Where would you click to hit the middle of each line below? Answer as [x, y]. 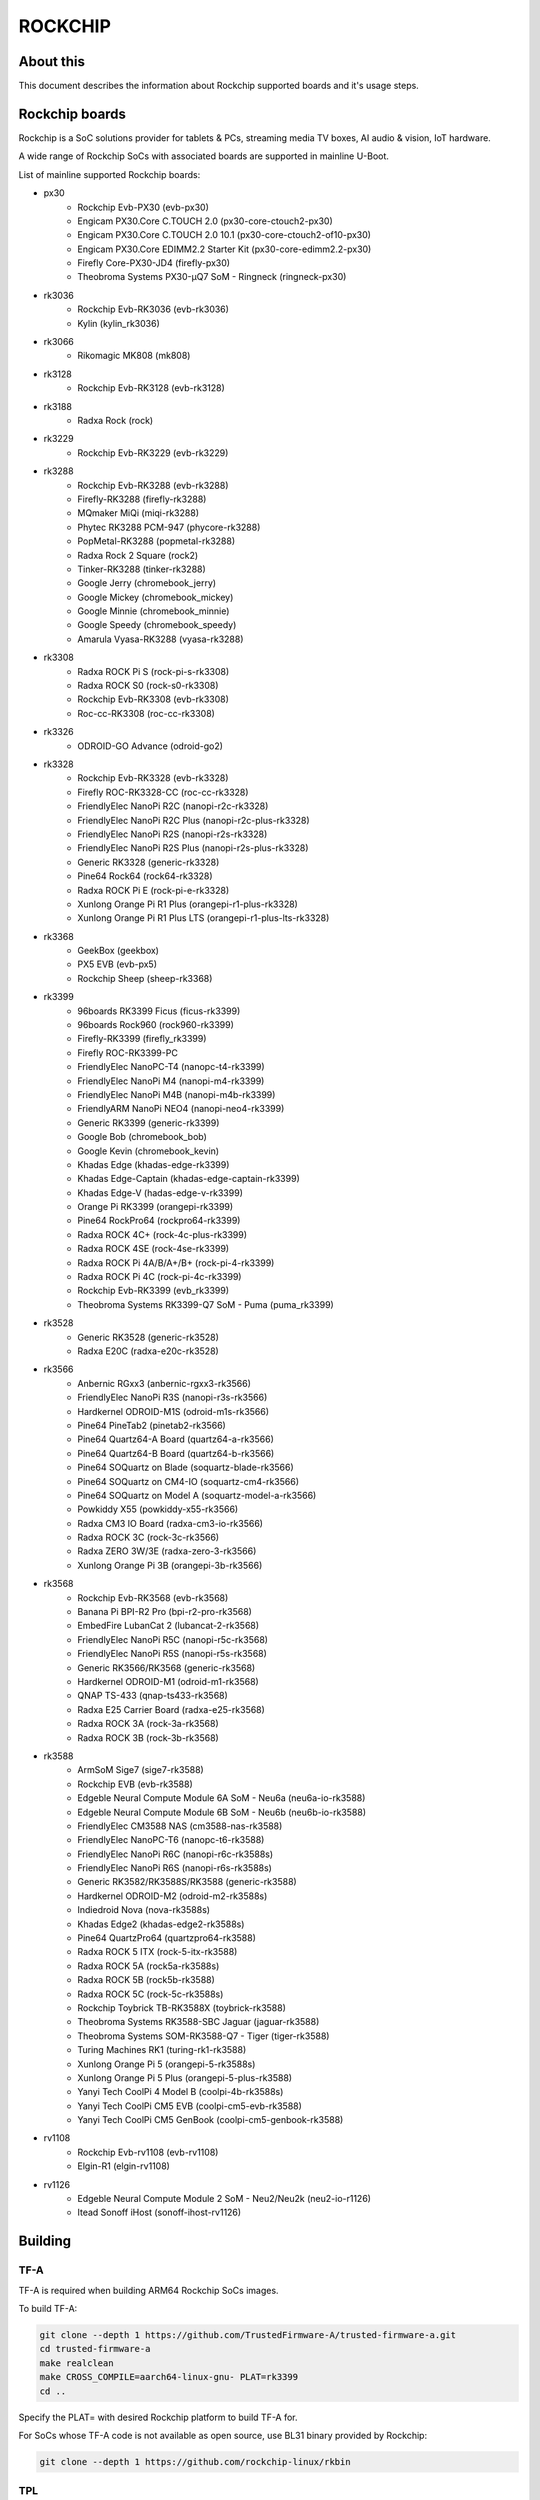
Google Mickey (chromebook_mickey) [155, 597]
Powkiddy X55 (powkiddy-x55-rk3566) [158, 1509]
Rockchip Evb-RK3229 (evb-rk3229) [153, 452]
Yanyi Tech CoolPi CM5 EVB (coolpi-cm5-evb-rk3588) [189, 2106]
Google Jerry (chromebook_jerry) [147, 583]
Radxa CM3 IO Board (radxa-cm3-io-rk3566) [170, 1523]
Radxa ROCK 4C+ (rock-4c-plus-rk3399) [162, 1234]
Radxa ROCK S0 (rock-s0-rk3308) [148, 686]
